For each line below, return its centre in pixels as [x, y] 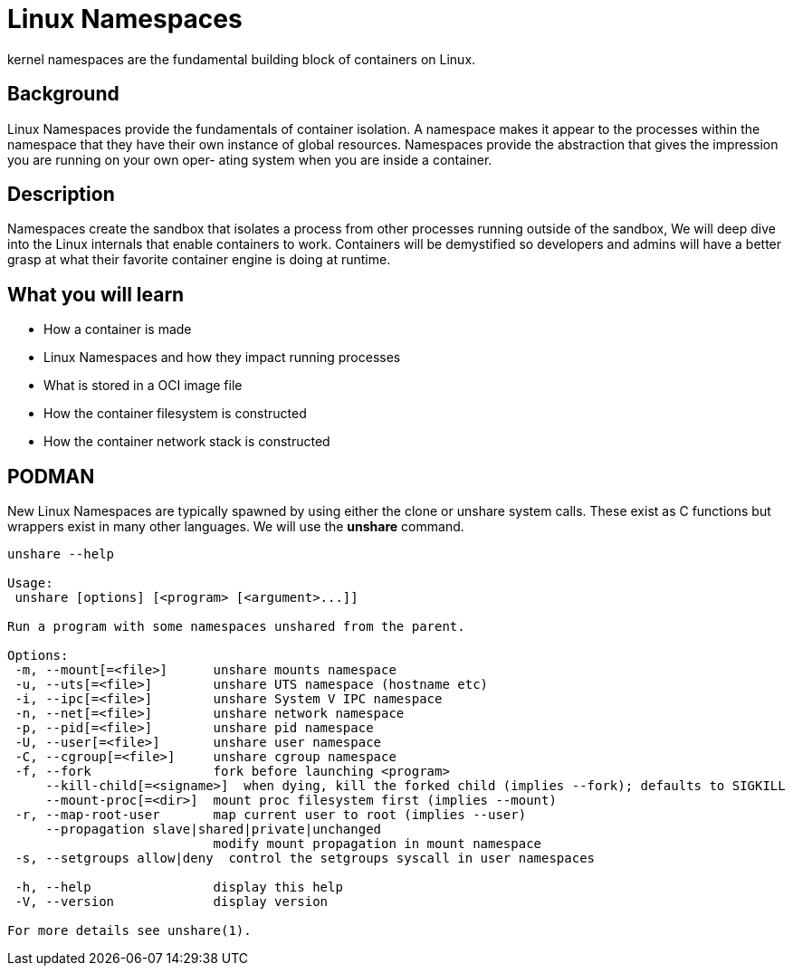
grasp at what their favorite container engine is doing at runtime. [199, 260]
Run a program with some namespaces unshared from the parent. [236, 627]
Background [63, 94]
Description [61, 195]
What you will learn [96, 294]
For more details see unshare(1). [129, 931]
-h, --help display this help [179, 887]
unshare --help [61, 554]
